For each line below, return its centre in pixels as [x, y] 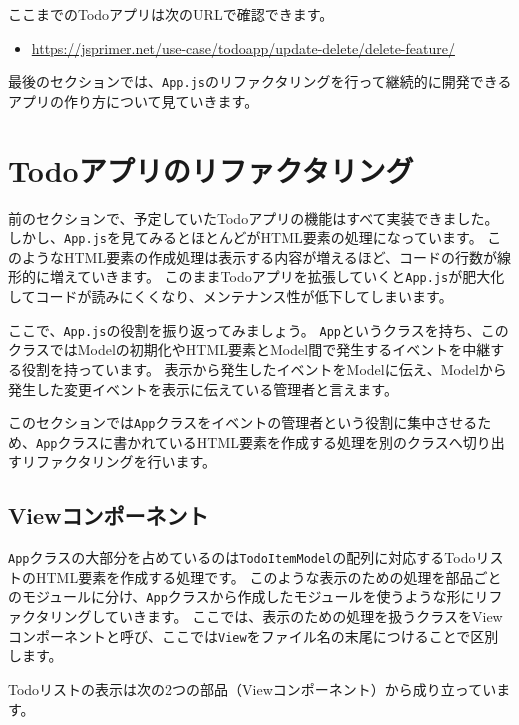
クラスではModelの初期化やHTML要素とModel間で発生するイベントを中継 [249, 349]
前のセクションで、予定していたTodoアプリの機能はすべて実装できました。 [253, 217]
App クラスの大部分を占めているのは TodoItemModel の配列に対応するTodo [242, 557]
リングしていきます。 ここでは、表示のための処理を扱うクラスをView [276, 616]
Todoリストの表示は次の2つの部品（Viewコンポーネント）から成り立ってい [252, 688]
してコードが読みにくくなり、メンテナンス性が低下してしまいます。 [230, 296]
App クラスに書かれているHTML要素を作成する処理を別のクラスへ [249, 441]
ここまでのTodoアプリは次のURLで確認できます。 [171, 14]
